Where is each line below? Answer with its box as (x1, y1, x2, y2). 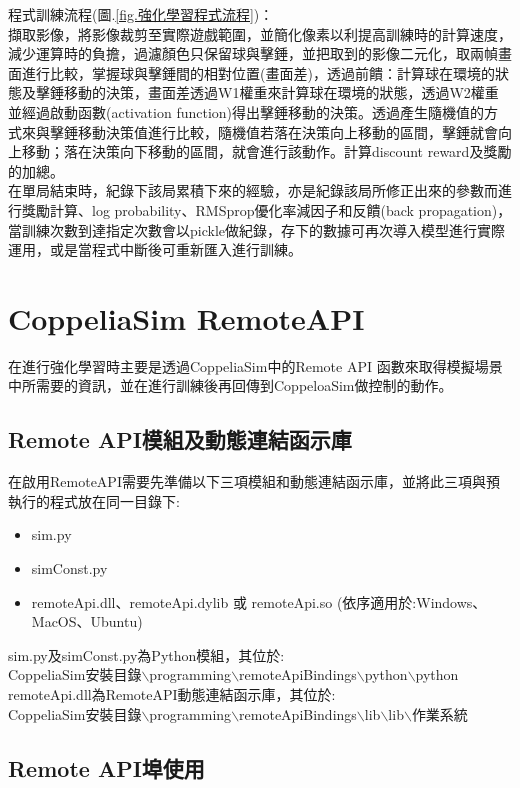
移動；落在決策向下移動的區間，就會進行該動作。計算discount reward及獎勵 (21, 141, 512, 162)
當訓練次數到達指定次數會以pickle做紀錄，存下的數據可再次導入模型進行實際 (8, 219, 505, 240)
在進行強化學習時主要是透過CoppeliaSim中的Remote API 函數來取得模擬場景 (8, 355, 503, 376)
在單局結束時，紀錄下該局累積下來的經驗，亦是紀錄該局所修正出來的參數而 (8, 180, 498, 201)
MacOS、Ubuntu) (31, 611, 143, 632)
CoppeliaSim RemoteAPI (8, 297, 365, 338)
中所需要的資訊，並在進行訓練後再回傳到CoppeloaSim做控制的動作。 (8, 375, 453, 396)
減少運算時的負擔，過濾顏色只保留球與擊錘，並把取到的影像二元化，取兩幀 (8, 43, 498, 64)
